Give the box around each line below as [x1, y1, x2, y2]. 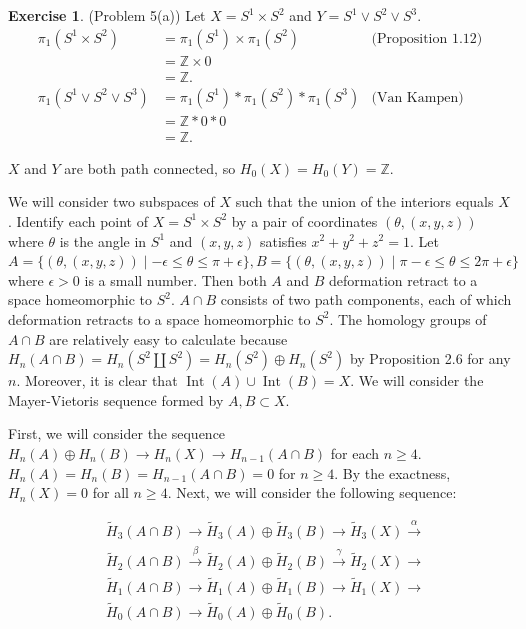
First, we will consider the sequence [8, 423, 226, 444]
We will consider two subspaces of [8, 191, 215, 212]
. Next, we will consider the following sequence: [167, 482, 457, 503]
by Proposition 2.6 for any [349, 348, 511, 369]
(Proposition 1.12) [371, 31, 483, 46]
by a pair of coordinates [231, 210, 378, 231]
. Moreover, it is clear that [16, 370, 178, 391]
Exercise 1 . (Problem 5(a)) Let [8, 5, 206, 25]
